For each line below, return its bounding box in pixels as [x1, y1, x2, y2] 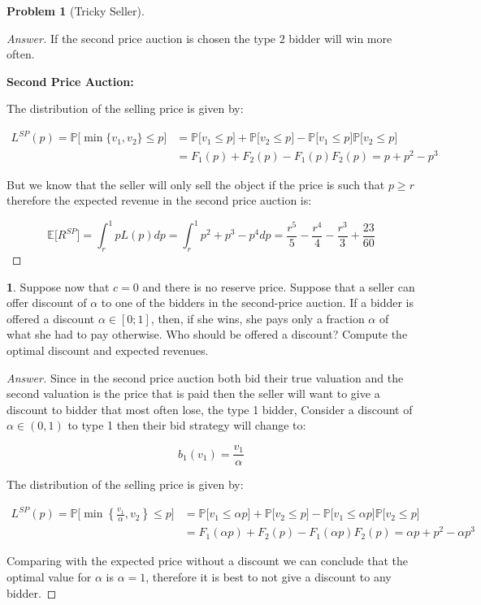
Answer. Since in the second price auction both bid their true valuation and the [6, 369, 404, 386]
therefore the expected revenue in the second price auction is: [6, 192, 312, 209]
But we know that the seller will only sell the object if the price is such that [6, 175, 385, 192]
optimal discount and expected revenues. [6, 342, 209, 359]
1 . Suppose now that [6, 278, 110, 295]
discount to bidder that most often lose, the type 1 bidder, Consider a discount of [6, 400, 413, 417]
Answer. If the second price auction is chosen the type [6, 29, 276, 46]
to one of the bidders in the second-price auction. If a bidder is [101, 294, 414, 311]
